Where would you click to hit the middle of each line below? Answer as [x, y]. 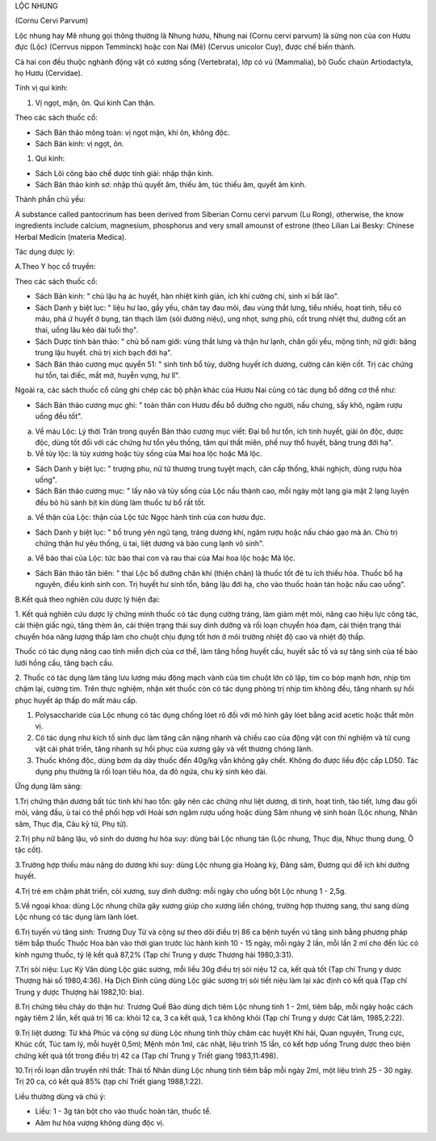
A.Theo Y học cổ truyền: [55, 266]
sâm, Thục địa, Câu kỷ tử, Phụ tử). [72, 824]
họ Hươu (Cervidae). [49, 73]
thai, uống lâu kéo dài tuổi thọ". [87, 330]
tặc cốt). [29, 850]
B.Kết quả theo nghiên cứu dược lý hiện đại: [88, 599]
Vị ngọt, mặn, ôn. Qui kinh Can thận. [95, 103]
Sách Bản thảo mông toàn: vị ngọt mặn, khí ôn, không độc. [132, 132]
